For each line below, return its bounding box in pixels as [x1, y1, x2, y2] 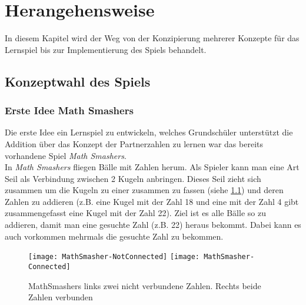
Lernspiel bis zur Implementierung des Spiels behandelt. [5, 43, 207, 55]
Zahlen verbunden [28, 291, 93, 303]
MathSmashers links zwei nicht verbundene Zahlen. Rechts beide [28, 279, 261, 291]
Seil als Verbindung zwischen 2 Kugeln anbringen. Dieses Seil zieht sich [5, 172, 261, 184]
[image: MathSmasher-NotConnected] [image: [28, 253, 200, 261]
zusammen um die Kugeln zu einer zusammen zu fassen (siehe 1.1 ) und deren [5, 184, 284, 196]
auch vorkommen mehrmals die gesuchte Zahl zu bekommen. [5, 230, 224, 242]
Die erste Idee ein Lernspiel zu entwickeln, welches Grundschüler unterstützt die [5, 126, 293, 138]
